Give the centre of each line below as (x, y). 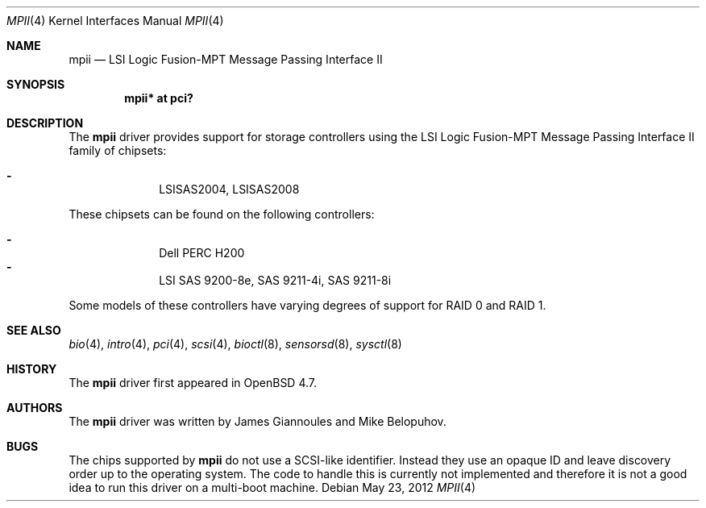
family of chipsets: (118, 150)
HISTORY (32, 369)
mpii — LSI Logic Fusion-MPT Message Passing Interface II (226, 59)
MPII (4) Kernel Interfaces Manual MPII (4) (115, 21)
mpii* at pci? (159, 98)
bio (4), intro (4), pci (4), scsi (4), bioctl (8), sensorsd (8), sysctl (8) (235, 344)
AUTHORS (35, 408)
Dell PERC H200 (202, 253)
